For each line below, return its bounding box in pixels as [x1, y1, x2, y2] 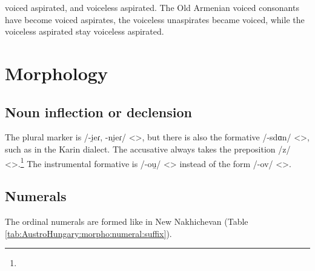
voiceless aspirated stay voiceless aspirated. [5, 25, 164, 38]
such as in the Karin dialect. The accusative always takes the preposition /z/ [5, 142, 291, 155]
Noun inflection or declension [5, 102, 193, 121]
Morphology [5, 60, 108, 85]
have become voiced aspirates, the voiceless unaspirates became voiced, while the [5, 13, 305, 26]
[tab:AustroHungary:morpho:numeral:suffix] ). [5, 227, 172, 239]
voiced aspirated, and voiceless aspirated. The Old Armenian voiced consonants [5, 1, 299, 13]
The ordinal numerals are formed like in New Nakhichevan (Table [5, 215, 248, 227]
